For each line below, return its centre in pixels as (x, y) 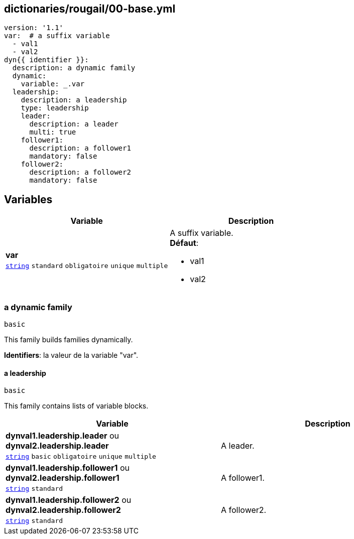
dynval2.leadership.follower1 (63, 478)
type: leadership (55, 108)
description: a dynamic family (74, 68)
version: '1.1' (34, 28)
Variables (28, 199)
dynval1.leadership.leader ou (63, 436)
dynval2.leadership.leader (57, 446)
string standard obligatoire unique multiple (87, 266)
